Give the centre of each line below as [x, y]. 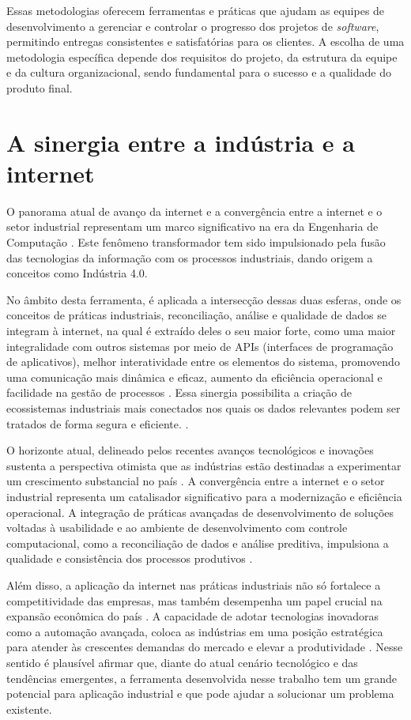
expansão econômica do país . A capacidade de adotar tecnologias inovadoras [192, 616]
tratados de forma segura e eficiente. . [98, 423]
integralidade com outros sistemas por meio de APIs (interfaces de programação [200, 346]
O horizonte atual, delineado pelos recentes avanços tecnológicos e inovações [190, 450]
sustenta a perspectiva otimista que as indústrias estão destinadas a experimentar [204, 465]
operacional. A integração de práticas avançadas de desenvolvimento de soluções [200, 512]
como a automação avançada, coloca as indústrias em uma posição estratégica [195, 631]
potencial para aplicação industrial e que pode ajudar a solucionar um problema [200, 694]
